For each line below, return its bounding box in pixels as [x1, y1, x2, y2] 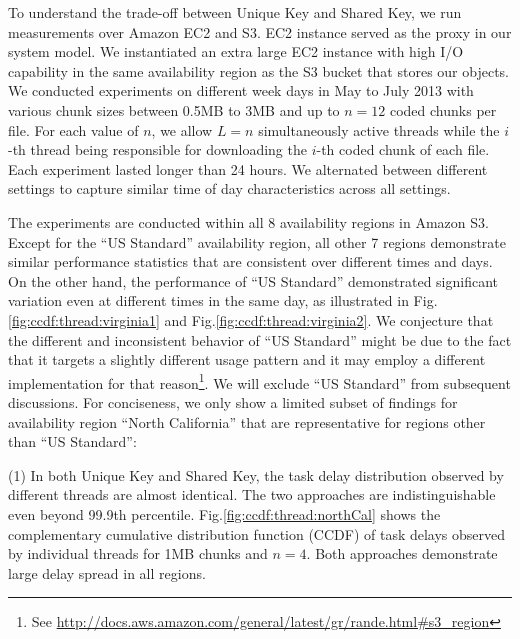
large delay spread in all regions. [8, 562, 206, 583]
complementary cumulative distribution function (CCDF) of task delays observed [8, 523, 506, 544]
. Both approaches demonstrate [306, 543, 498, 564]
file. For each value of [8, 119, 139, 140]
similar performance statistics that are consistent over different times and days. [8, 251, 493, 272]
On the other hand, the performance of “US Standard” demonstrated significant [8, 270, 499, 291]
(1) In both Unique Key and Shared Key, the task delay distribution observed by [8, 464, 504, 485]
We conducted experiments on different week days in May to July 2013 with [8, 80, 474, 101]
